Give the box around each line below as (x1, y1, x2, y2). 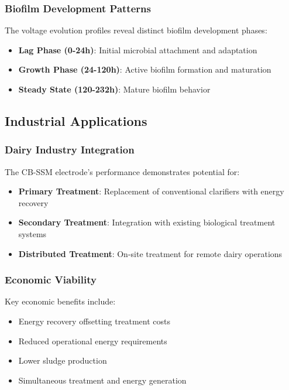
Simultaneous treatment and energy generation (18, 374, 187, 386)
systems (18, 227, 47, 240)
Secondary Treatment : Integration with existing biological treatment (18, 216, 276, 228)
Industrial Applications (5, 111, 147, 129)
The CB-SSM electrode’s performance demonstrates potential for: (5, 165, 240, 177)
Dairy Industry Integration (5, 142, 135, 157)
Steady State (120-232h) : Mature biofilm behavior (18, 83, 211, 95)
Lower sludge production (18, 354, 107, 367)
